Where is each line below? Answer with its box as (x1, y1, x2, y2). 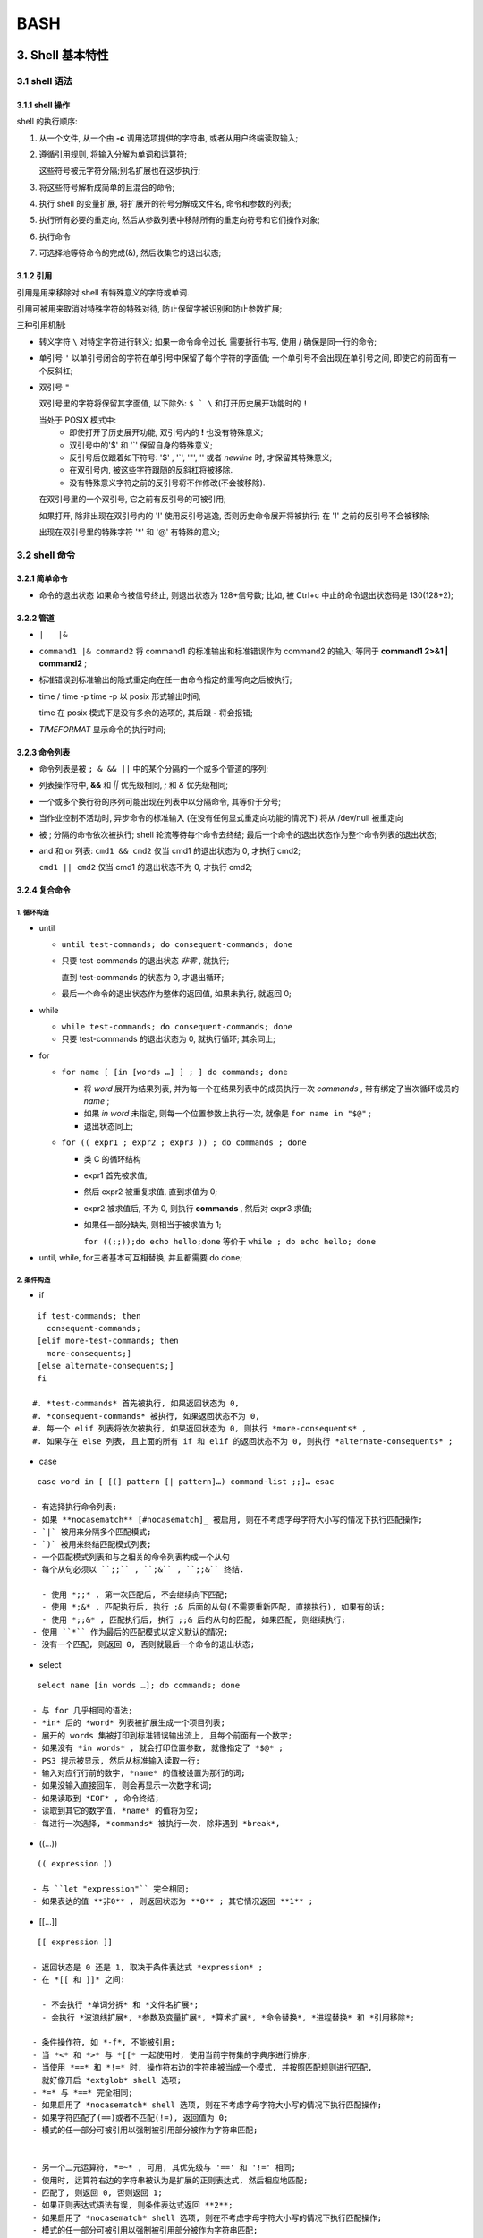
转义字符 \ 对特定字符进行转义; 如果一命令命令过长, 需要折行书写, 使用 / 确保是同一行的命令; (38, 336, 377, 346)
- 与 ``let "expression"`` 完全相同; (32, 1884, 190, 1894)
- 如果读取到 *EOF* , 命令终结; (32, 1793, 160, 1803)
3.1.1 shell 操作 (16, 99, 71, 110)
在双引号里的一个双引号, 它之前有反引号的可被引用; (38, 493, 227, 505)
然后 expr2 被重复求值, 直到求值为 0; (83, 1186, 218, 1197)
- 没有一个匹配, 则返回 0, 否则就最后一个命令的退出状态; (32, 1639, 255, 1650)
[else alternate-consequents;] (37, 1361, 174, 1371)
